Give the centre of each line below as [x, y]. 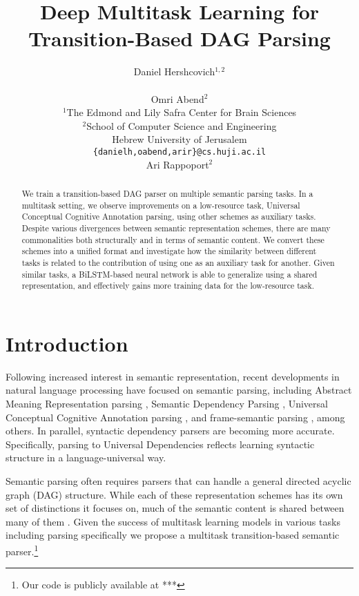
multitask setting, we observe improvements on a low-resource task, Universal [161, 205]
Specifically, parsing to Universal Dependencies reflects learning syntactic [160, 444]
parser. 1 [22, 550]
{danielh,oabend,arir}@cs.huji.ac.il [179, 152]
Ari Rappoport [177, 164]
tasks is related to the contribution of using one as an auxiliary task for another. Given [178, 262]
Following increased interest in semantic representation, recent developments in [173, 376]
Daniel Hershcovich [174, 71]
